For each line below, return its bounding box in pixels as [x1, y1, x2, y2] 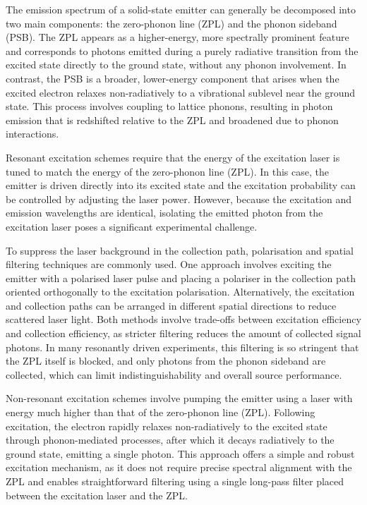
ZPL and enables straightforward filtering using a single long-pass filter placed [6, 474, 344, 488]
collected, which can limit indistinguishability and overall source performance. [6, 367, 342, 382]
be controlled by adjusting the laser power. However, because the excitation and [6, 191, 351, 206]
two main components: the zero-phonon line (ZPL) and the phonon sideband [6, 16, 337, 30]
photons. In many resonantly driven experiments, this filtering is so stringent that [6, 339, 359, 354]
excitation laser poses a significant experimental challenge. [6, 219, 258, 233]
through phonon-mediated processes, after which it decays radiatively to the [6, 432, 335, 447]
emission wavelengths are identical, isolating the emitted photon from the [6, 205, 323, 220]
